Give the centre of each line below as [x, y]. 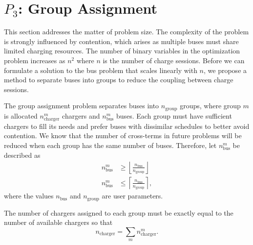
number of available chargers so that [58, 222]
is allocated [21, 115]
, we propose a [225, 70]
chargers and [81, 115]
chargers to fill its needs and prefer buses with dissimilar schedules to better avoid [127, 126]
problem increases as [35, 60]
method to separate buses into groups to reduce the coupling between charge [119, 80]
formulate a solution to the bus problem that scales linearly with [101, 70]
